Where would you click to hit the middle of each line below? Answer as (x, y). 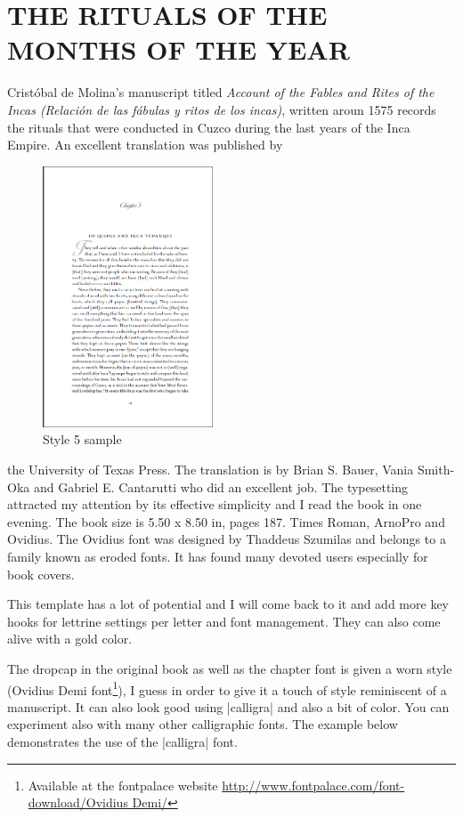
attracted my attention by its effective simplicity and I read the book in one (215, 504)
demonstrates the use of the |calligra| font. (122, 741)
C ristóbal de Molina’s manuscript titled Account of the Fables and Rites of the (221, 92)
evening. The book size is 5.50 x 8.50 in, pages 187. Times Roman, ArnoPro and (226, 521)
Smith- (436, 469)
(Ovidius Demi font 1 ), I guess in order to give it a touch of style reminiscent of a (227, 688)
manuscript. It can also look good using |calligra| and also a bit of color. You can (228, 706)
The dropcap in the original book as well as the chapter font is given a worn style (230, 668)
